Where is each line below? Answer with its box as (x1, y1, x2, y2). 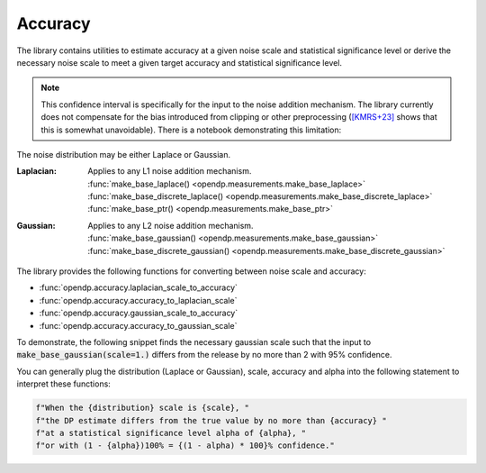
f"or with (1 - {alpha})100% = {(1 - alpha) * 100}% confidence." (35, 441, 335, 450)
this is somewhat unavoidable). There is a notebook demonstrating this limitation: (40, 124, 342, 135)
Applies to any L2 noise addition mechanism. (87, 220, 254, 231)
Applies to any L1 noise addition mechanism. (87, 166, 252, 177)
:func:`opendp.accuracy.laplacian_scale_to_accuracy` (39, 282, 238, 293)
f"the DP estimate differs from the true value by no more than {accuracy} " (35, 415, 387, 425)
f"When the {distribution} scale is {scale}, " (35, 403, 249, 414)
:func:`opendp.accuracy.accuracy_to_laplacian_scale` (39, 295, 238, 305)
